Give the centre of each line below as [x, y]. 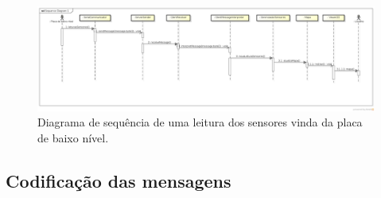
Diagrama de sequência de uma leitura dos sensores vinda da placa [200, 122]
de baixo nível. [73, 137]
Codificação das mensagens [119, 180]
